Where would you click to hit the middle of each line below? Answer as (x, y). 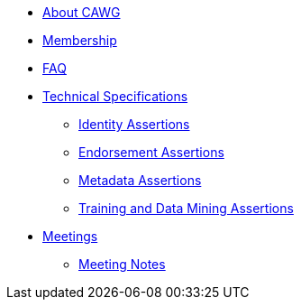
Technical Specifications (115, 96)
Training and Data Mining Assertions (186, 208)
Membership (80, 40)
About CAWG (82, 12)
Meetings (70, 236)
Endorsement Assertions (151, 152)
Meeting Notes (122, 264)
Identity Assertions (134, 124)
